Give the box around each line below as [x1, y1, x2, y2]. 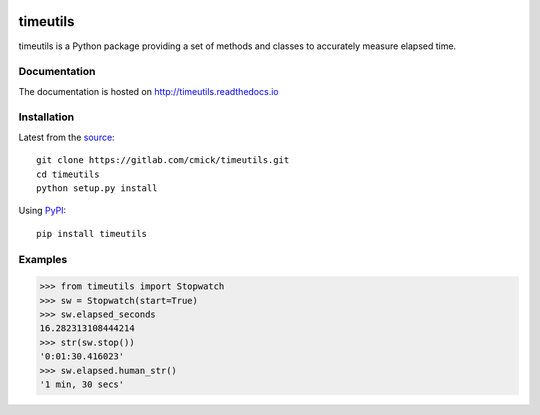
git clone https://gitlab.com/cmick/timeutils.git [36, 155, 290, 166]
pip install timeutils [36, 228, 148, 239]
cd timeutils [36, 168, 100, 180]
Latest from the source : [18, 131, 115, 143]
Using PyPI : [18, 205, 67, 217]
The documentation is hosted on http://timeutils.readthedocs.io [18, 85, 279, 97]
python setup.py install [36, 182, 158, 194]
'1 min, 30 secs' [39, 379, 125, 390]
